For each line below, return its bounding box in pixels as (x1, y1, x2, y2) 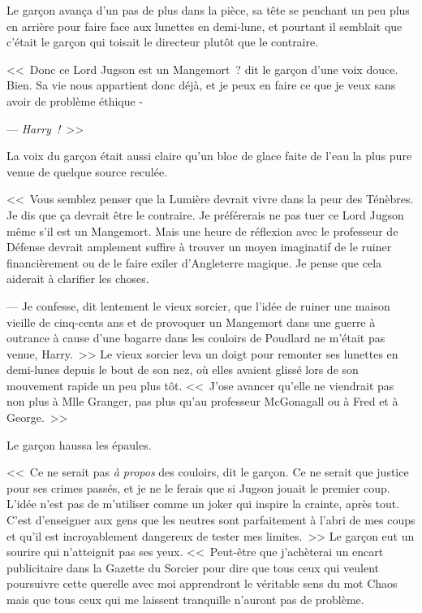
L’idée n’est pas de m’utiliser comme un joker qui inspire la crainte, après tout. (6, 495, 400, 512)
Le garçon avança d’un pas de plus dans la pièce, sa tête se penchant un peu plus (6, 2, 410, 18)
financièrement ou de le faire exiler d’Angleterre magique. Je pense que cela (6, 254, 382, 271)
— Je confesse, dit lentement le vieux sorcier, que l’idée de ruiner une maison (6, 297, 390, 314)
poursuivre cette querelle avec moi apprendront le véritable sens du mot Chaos (6, 575, 398, 592)
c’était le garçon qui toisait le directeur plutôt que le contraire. (6, 33, 319, 50)
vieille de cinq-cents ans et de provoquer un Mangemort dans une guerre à (6, 313, 376, 330)
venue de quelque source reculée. (6, 163, 168, 180)
